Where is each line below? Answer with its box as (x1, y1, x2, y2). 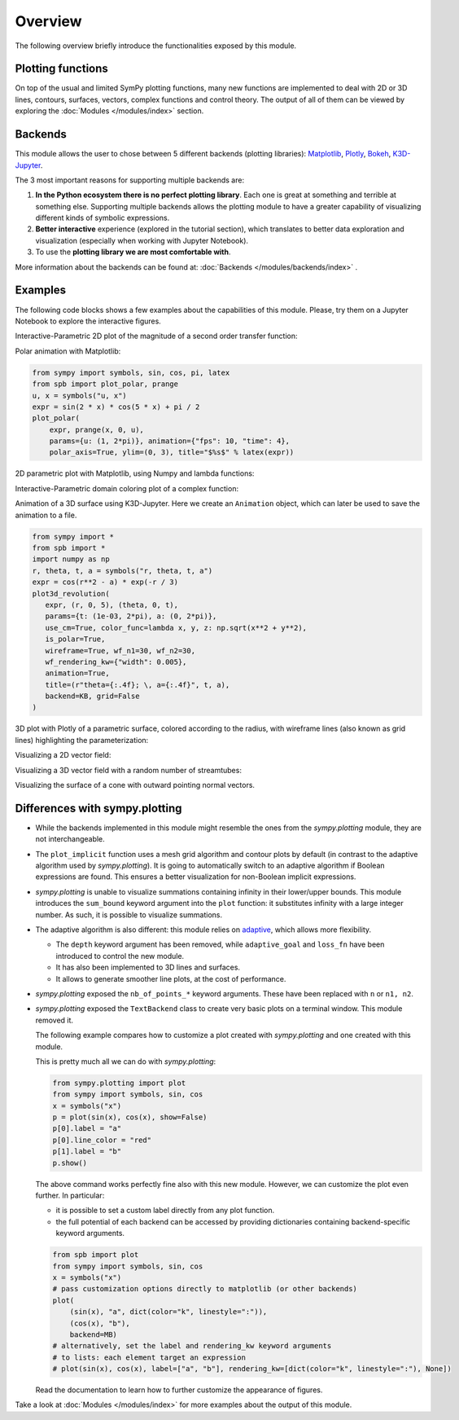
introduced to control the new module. (55, 951, 185, 961)
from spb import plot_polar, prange (32, 380, 179, 389)
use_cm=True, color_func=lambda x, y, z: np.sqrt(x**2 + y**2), (45, 623, 308, 632)
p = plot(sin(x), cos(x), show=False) (52, 1113, 208, 1122)
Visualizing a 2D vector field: (15, 750, 111, 760)
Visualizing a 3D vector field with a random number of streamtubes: (15, 765, 242, 775)
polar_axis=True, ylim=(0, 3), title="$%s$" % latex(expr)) (49, 448, 295, 457)
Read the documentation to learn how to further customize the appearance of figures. (35, 1385, 323, 1395)
